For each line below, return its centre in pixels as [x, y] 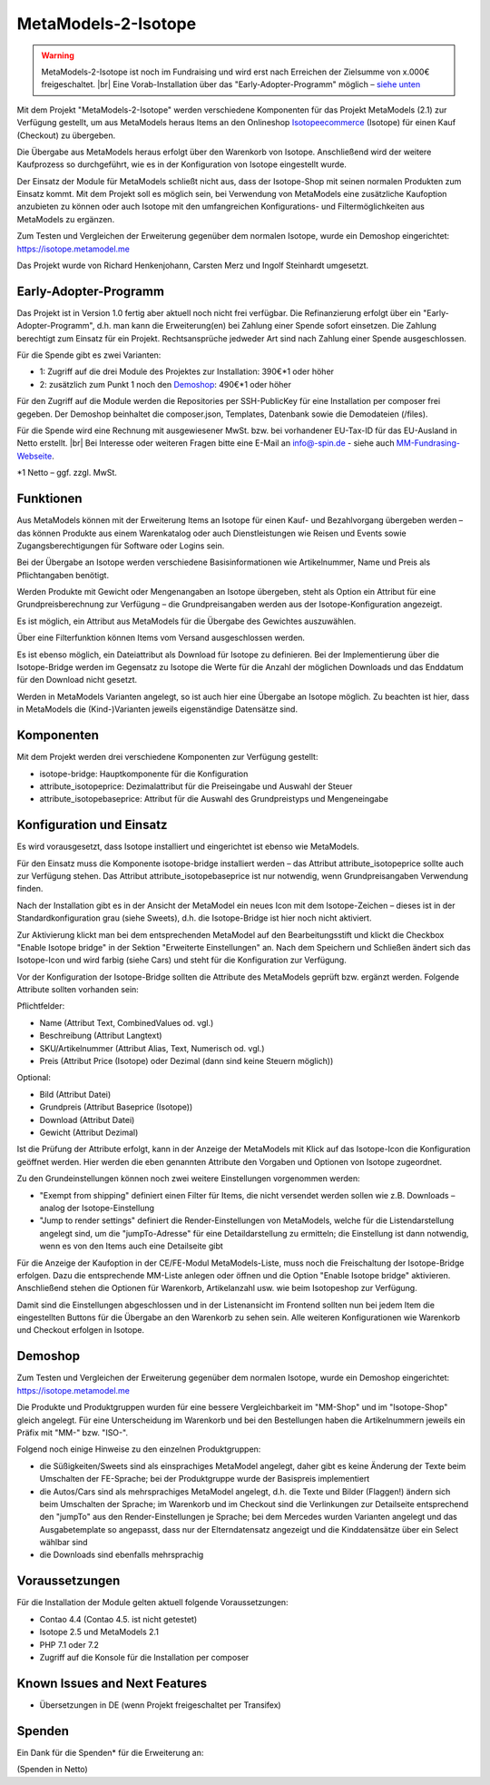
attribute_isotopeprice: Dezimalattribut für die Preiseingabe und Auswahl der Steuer [196, 786]
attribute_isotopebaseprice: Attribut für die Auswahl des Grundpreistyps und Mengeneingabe [214, 799]
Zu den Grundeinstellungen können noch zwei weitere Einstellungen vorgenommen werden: [188, 1178]
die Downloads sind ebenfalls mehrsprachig [122, 1555]
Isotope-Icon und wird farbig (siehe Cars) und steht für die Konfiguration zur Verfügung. [181, 960]
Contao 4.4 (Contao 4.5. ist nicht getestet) [118, 1619]
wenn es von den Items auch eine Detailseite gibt [132, 1246]
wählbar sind [64, 1543]
